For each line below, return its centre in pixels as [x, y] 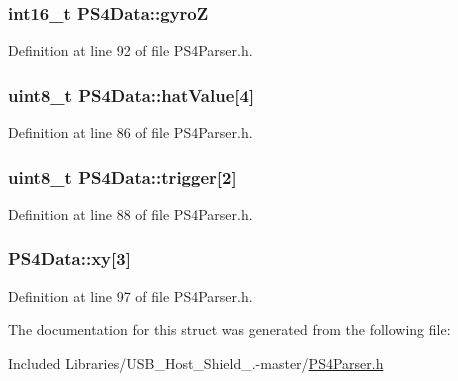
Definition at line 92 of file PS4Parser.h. [130, 50]
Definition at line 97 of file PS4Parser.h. [130, 295]
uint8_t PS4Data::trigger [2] [122, 176]
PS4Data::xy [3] [69, 258]
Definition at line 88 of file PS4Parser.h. [130, 213]
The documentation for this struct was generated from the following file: [229, 329]
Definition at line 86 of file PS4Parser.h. [130, 132]
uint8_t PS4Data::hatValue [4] [131, 94]
